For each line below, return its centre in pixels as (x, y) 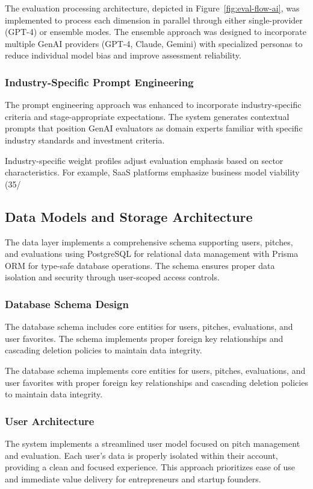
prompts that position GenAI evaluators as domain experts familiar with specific (154, 128)
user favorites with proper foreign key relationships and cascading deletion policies (156, 382)
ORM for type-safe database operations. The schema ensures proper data (140, 265)
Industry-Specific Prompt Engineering (99, 82)
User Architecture (50, 421)
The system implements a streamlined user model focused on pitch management (153, 443)
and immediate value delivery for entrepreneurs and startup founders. (133, 478)
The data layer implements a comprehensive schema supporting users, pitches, (149, 241)
